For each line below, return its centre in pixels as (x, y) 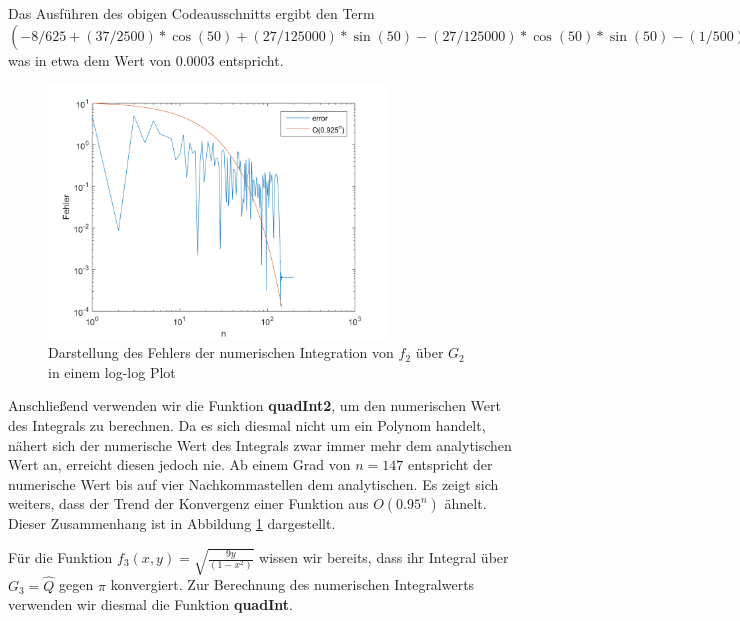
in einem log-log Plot (112, 371)
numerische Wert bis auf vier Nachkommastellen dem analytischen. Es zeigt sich (253, 483)
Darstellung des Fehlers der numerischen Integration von (221, 352)
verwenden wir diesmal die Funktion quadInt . (150, 604)
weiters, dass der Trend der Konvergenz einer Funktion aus (188, 503)
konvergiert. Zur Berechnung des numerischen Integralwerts (292, 584)
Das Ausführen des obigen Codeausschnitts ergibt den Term (191, 13)
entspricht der (450, 464)
